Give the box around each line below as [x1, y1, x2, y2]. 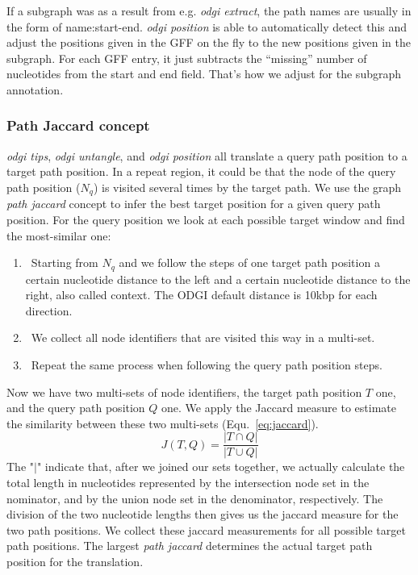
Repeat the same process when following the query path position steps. [31, 356, 382, 373]
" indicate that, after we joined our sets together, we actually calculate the [36, 458, 405, 475]
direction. [25, 302, 73, 319]
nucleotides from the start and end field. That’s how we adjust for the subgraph [6, 65, 402, 82]
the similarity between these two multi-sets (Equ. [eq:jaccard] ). [6, 415, 319, 431]
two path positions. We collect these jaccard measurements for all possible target [6, 521, 406, 538]
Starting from [31, 254, 98, 271]
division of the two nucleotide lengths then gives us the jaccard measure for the [6, 506, 399, 523]
